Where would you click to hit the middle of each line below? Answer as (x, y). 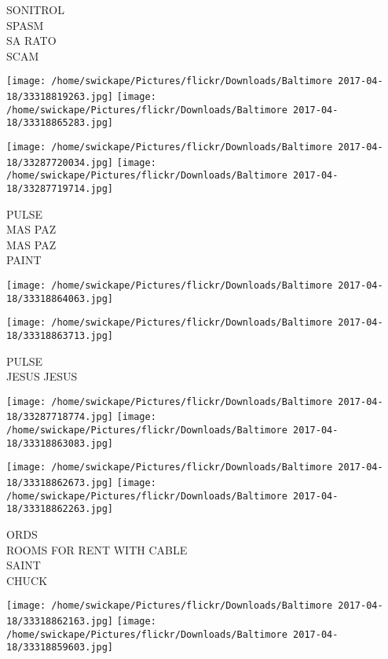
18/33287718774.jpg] (60, 417)
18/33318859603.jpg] (60, 648)
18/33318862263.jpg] (60, 509)
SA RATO (31, 40)
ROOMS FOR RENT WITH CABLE (97, 549)
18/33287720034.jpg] (60, 162)
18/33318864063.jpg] (60, 298)
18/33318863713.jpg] (60, 335)
